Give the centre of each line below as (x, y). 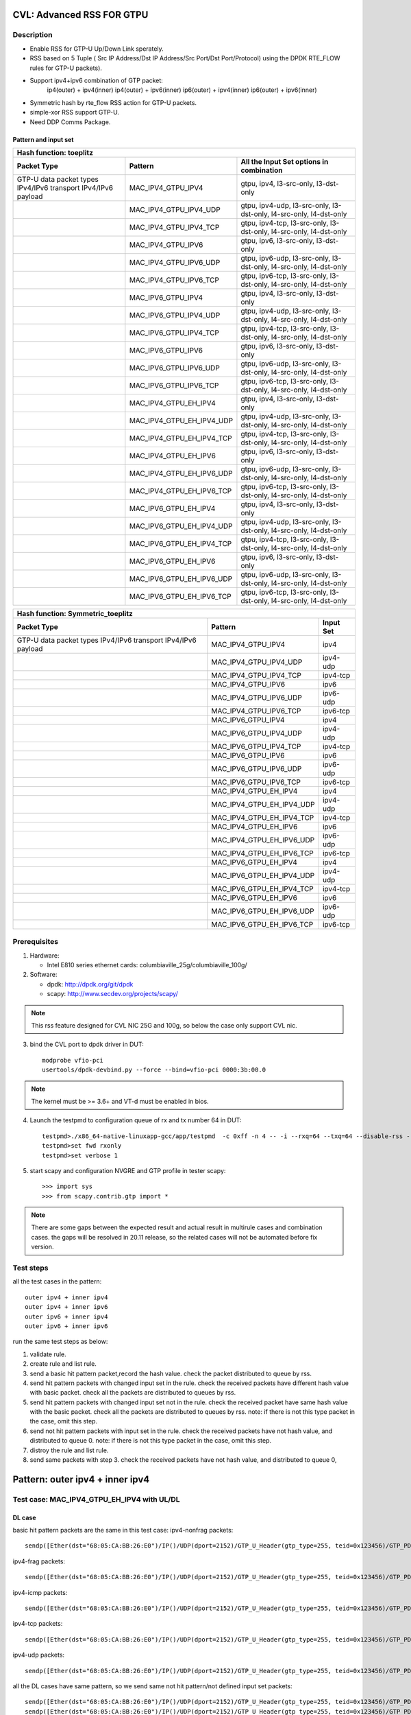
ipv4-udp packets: (39, 1655)
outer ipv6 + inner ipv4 (66, 1316)
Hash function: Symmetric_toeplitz (75, 613)
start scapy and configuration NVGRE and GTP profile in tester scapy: (128, 1170)
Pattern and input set (43, 139)
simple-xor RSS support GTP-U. (75, 113)
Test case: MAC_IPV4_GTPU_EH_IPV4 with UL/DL (96, 1499)
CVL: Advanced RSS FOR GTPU (80, 15)
